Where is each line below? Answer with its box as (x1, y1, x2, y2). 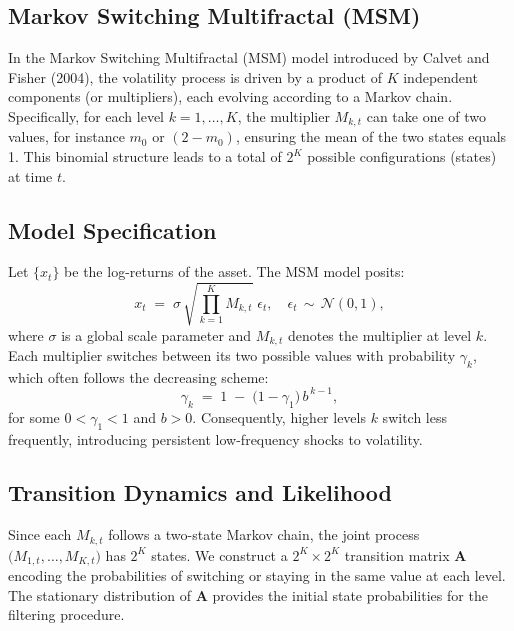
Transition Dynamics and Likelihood (8, 477, 393, 508)
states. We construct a (151, 544, 288, 565)
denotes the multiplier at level (287, 324, 472, 345)
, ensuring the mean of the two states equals (235, 126, 507, 147)
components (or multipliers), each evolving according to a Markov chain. (8, 86, 453, 107)
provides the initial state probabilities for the (212, 584, 488, 605)
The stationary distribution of (8, 584, 192, 605)
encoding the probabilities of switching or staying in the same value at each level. (8, 565, 506, 586)
